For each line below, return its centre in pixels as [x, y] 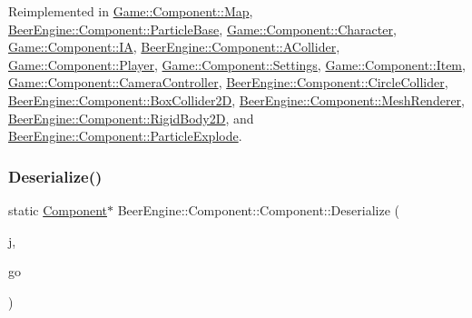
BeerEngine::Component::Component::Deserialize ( [258, 209]
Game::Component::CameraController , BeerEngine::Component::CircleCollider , [228, 82]
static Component [58, 209]
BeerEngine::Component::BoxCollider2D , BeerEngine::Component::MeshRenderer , [236, 99]
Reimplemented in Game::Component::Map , [131, 11]
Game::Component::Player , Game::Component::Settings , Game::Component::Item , [237, 64]
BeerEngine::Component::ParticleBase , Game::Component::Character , [202, 29]
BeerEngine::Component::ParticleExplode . [125, 136]
